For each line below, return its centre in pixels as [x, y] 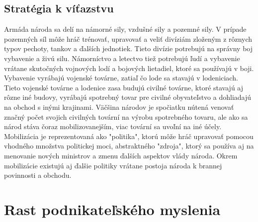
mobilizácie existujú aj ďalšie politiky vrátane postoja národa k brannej [113, 165]
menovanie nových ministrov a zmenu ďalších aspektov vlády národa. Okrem [121, 155]
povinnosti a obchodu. [38, 175]
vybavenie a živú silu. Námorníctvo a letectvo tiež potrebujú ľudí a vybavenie [122, 58]
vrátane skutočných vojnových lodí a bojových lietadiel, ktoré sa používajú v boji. [129, 68]
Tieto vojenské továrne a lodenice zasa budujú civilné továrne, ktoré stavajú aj [124, 87]
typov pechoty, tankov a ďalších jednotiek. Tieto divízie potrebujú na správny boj [129, 48]
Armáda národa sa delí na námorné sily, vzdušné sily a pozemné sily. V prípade [125, 29]
